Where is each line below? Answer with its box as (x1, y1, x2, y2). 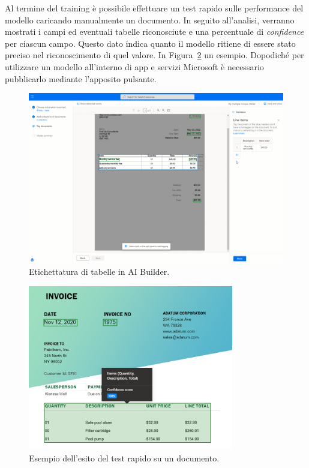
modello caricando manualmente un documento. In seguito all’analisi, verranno (5, 13, 295, 26)
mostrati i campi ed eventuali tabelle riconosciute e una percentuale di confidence (5, 25, 304, 38)
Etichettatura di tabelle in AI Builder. (29, 265, 170, 278)
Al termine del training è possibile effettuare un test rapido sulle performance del (5, 2, 304, 14)
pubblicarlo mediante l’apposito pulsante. (5, 72, 157, 85)
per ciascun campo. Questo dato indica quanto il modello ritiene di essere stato (5, 37, 296, 49)
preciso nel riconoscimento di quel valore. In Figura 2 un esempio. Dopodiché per (5, 49, 304, 61)
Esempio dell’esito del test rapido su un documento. (29, 451, 220, 464)
